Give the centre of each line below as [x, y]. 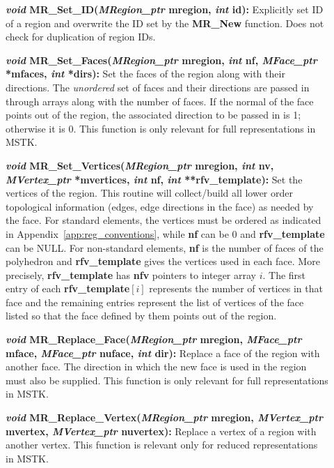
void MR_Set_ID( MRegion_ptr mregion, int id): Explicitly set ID [165, 9]
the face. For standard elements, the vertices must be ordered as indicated [164, 220]
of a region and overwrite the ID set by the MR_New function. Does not [165, 23]
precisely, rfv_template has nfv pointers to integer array [131, 274]
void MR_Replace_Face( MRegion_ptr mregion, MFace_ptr [154, 339]
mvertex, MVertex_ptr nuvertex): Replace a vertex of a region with [161, 431]
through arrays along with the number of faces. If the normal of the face [160, 101]
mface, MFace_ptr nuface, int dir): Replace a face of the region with [163, 353]
